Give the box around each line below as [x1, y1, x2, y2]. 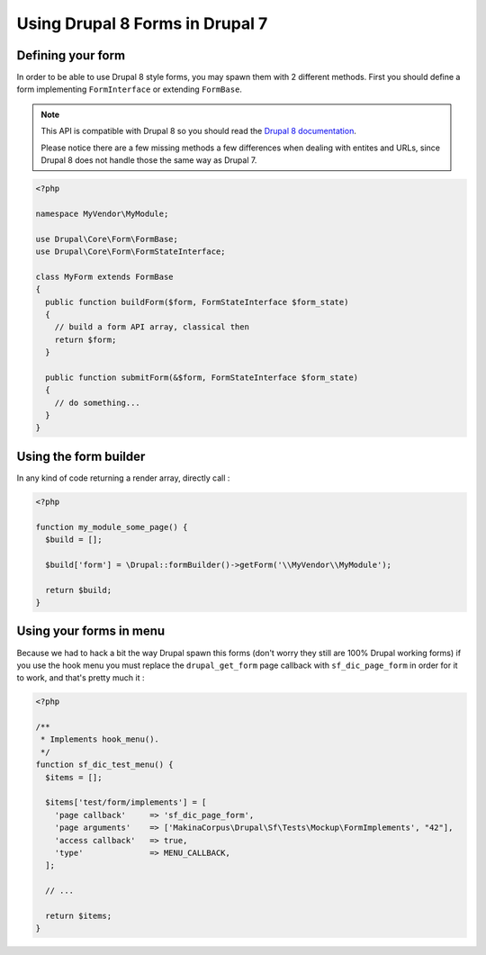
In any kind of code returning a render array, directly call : [16, 473, 230, 483]
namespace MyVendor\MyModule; [35, 208, 169, 219]
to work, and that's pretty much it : [16, 672, 145, 683]
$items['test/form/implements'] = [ [45, 797, 207, 807]
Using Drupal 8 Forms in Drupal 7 [16, 14, 268, 33]
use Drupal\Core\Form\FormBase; [35, 234, 179, 244]
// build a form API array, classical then [54, 322, 249, 332]
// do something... [54, 397, 141, 408]
